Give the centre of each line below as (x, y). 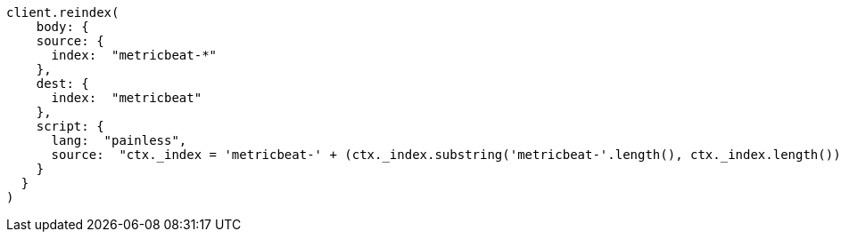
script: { (70, 126)
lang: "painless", (119, 140)
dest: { (62, 84)
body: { (62, 27)
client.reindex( (63, 12)
